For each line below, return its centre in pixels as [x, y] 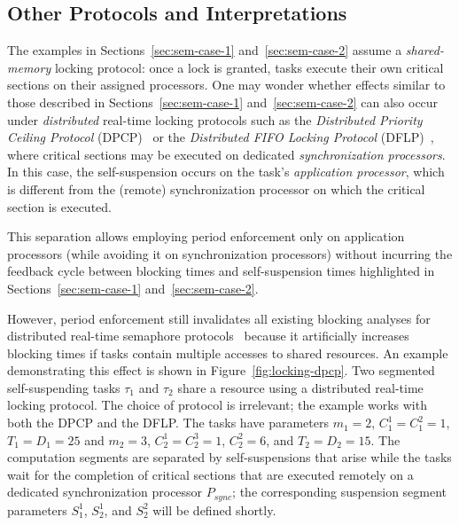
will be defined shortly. [214, 509]
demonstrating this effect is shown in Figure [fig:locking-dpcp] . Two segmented [221, 370]
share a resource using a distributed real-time [300, 387]
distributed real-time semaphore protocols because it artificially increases [208, 336]
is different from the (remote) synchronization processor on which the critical [216, 188]
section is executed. [59, 206]
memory [29, 67]
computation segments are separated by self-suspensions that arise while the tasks [229, 457]
